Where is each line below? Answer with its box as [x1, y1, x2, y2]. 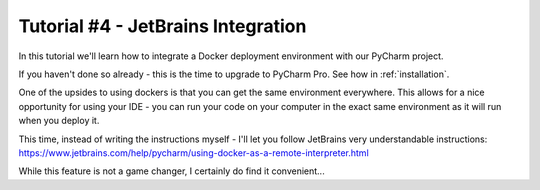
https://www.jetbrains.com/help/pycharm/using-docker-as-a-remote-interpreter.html [18, 146, 369, 159]
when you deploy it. [18, 115, 100, 127]
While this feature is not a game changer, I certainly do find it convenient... [18, 165, 325, 177]
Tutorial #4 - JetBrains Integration [18, 15, 307, 37]
